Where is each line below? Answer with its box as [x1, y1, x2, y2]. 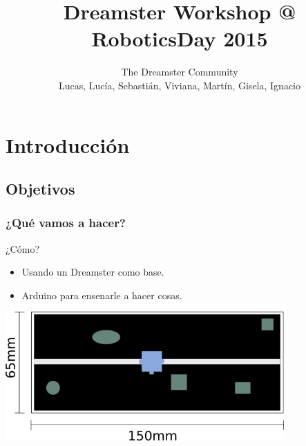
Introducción [6, 130, 130, 159]
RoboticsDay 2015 [91, 24, 268, 53]
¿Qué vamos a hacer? [6, 214, 126, 231]
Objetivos [6, 178, 75, 199]
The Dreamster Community [121, 64, 238, 79]
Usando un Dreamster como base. [21, 265, 164, 279]
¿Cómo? [6, 241, 39, 256]
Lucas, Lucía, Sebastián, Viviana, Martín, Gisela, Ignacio [58, 78, 300, 92]
